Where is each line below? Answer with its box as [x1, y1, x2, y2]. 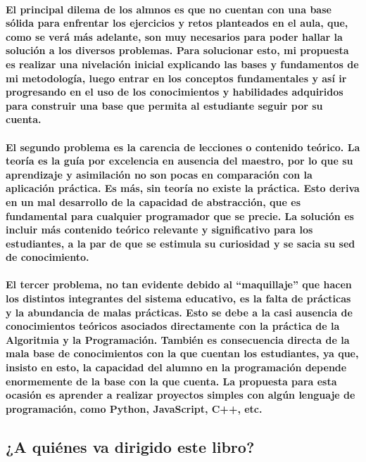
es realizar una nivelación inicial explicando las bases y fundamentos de [6, 56, 359, 71]
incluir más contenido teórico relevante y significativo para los [6, 222, 313, 237]
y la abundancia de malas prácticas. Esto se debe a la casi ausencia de [6, 304, 353, 319]
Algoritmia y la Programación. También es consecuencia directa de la [6, 332, 350, 347]
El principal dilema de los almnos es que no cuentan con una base [6, 1, 332, 16]
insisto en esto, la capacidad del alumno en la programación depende [6, 360, 347, 375]
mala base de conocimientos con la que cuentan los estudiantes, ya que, [6, 346, 359, 361]
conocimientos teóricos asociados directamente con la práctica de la [6, 319, 340, 333]
